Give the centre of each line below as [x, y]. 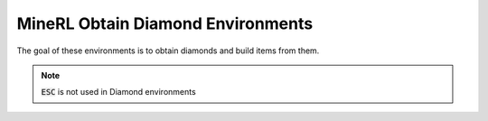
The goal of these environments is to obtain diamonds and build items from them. [168, 51]
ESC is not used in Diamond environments [118, 92]
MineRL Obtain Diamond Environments [165, 23]
